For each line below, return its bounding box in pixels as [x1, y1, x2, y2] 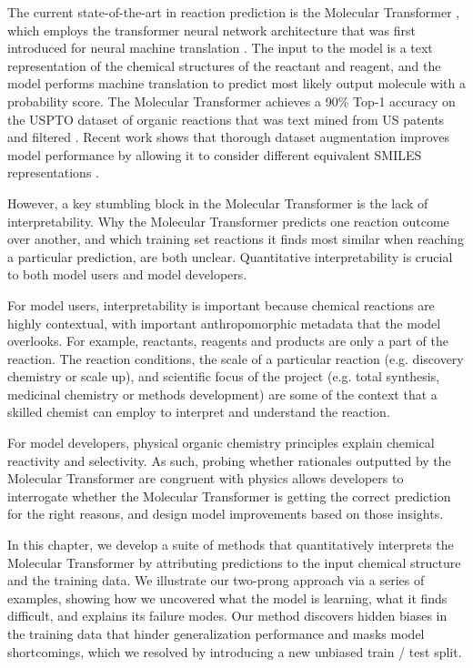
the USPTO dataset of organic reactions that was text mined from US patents [7, 109, 445, 128]
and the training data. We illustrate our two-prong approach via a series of [7, 571, 425, 590]
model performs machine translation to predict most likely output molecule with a [7, 74, 466, 93]
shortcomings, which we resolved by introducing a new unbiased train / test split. [7, 642, 462, 661]
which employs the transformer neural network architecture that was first [7, 20, 416, 39]
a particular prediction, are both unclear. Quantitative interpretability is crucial [7, 247, 453, 266]
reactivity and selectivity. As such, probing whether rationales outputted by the [7, 450, 451, 470]
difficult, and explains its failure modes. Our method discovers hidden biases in [7, 606, 448, 625]
